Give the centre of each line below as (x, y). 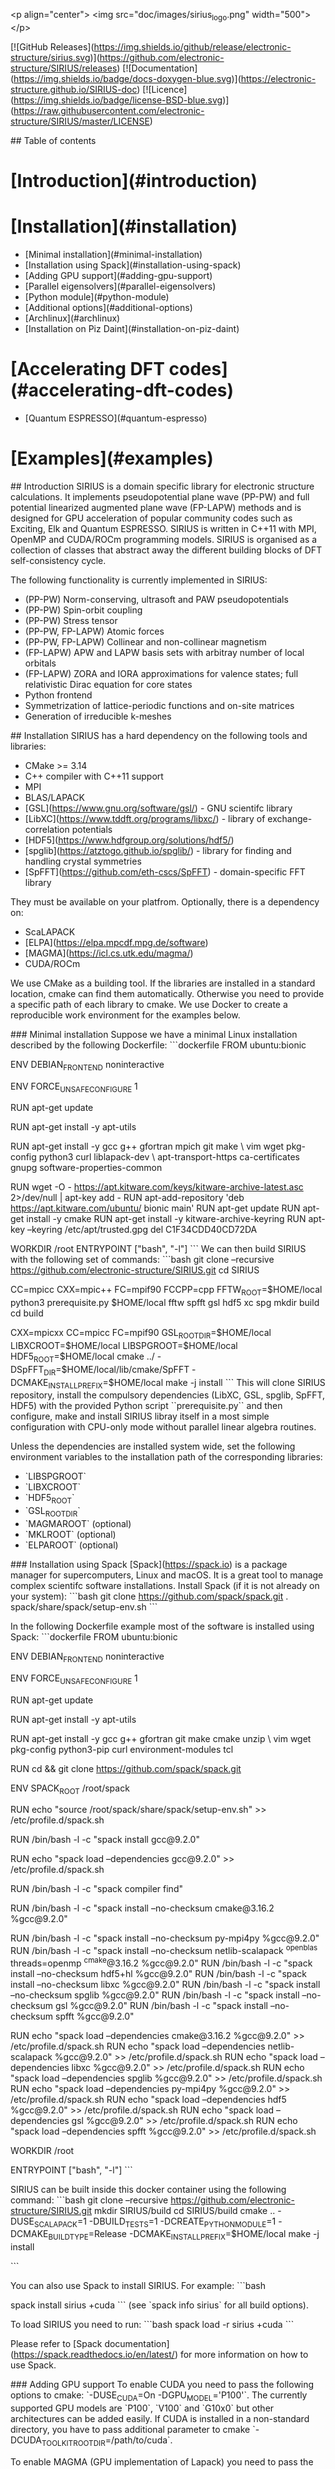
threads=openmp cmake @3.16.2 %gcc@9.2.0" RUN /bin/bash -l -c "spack (161, 1962)
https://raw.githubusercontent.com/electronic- (109, 110)
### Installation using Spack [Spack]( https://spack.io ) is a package (149, 1564)
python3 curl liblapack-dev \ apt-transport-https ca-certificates (169, 1157)
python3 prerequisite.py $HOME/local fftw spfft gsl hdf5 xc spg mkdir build (165, 1303)
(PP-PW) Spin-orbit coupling (83, 610)
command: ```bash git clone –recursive (89, 2200)
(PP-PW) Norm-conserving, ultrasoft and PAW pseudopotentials (156, 599)
